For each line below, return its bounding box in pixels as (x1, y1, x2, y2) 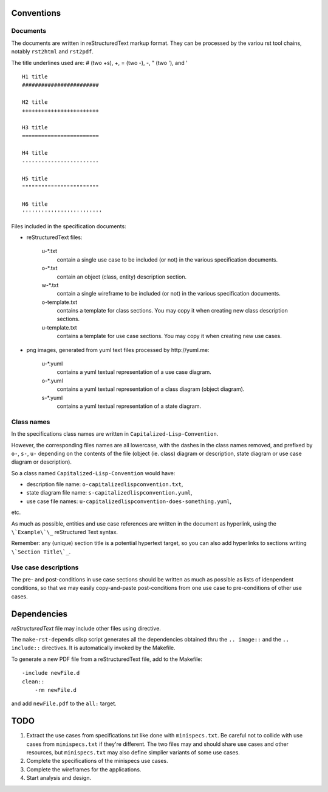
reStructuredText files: (26, 234, 83, 241)
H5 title (22, 175, 48, 182)
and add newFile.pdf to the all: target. (11, 700, 117, 707)
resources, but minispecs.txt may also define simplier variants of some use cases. (26, 749, 240, 756)
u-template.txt (41, 323, 77, 331)
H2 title (22, 99, 48, 106)
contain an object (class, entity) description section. (56, 273, 187, 280)
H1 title (22, 73, 48, 80)
